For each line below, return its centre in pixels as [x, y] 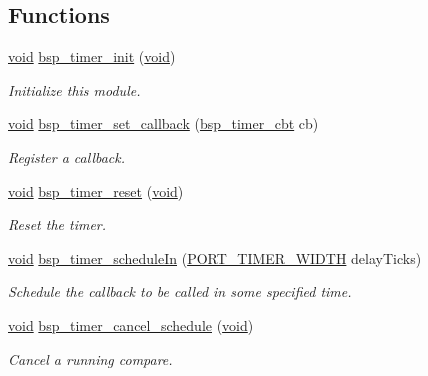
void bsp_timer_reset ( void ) [96, 190]
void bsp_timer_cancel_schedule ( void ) [131, 324]
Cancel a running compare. [90, 358]
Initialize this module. [74, 89]
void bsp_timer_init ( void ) [92, 56]
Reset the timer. [57, 224]
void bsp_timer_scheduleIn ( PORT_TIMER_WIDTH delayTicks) [215, 257]
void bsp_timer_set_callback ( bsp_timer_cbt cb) [163, 123]
